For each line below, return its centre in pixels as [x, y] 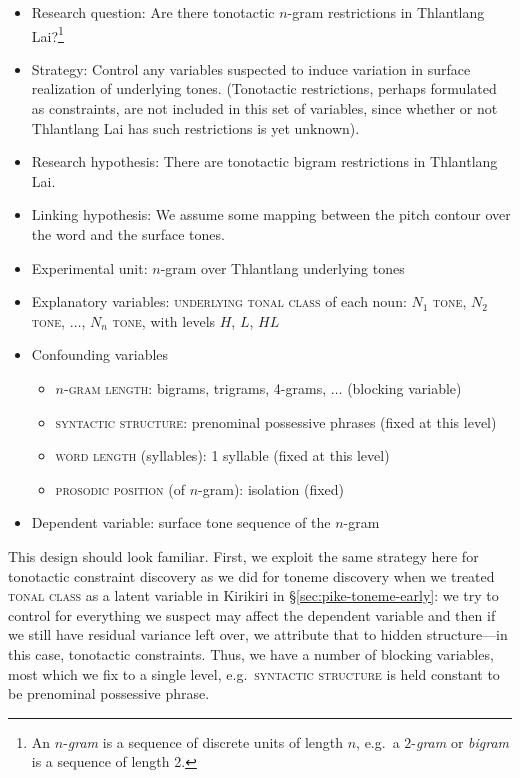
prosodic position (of [120, 488]
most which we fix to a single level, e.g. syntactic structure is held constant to [254, 673]
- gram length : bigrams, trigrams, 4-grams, [195, 387]
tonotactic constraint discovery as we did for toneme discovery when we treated [251, 575]
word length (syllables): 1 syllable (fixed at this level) [222, 455]
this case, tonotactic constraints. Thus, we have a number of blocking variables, [251, 653]
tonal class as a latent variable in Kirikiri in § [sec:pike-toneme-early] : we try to [253, 595]
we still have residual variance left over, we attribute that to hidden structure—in [258, 634]
